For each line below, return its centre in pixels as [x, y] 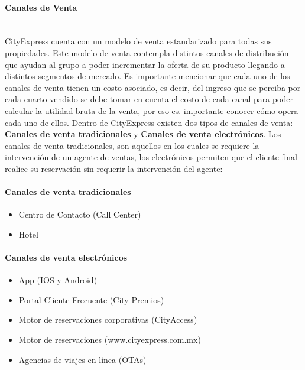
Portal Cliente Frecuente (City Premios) [91, 299]
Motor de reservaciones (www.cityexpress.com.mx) [110, 340]
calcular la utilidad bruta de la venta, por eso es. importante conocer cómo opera [152, 110]
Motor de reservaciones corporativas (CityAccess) [108, 319]
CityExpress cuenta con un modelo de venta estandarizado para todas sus [138, 41]
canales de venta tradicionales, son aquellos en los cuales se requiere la [132, 145]
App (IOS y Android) [58, 280]
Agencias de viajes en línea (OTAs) [82, 359]
